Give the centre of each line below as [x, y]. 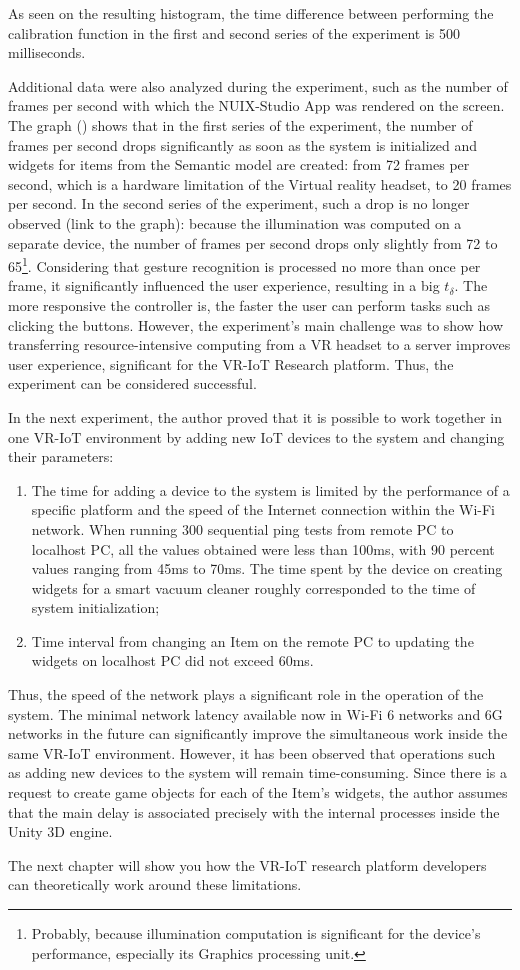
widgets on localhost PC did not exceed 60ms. [172, 660]
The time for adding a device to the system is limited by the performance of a [270, 489]
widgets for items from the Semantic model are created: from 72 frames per [239, 164]
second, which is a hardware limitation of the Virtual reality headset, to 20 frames [260, 183]
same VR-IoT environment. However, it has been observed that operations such [252, 752]
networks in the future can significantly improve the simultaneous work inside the [258, 733]
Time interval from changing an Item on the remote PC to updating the [252, 640]
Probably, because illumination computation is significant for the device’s [256, 933]
